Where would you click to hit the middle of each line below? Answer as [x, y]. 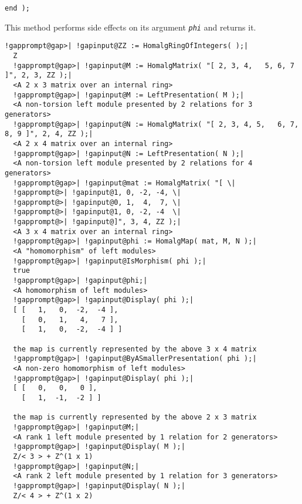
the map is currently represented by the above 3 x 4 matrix [135, 349]
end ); [17, 8]
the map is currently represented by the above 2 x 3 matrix [135, 417]
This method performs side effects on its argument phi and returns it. [130, 27]
